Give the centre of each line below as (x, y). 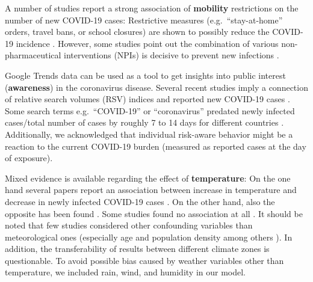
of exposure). (29, 158)
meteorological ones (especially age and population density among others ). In (149, 237)
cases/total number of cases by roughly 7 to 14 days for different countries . (144, 122)
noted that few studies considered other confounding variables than (129, 225)
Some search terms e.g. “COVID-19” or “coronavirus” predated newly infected (150, 110)
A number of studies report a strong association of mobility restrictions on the (152, 8)
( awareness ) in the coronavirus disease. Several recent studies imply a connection (156, 87)
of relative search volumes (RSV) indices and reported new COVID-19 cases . (147, 99)
